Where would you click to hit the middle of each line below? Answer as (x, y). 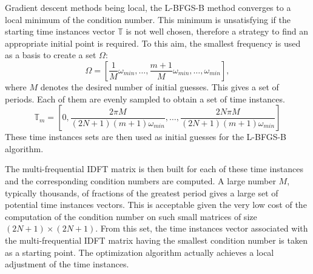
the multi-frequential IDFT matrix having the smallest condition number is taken (156, 240)
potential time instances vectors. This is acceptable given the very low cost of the (156, 205)
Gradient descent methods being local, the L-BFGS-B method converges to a (148, 7)
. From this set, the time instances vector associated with (202, 228)
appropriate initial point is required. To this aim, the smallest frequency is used (153, 43)
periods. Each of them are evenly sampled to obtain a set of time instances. (145, 99)
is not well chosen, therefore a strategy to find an (217, 31)
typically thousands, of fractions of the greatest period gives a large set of (142, 192)
